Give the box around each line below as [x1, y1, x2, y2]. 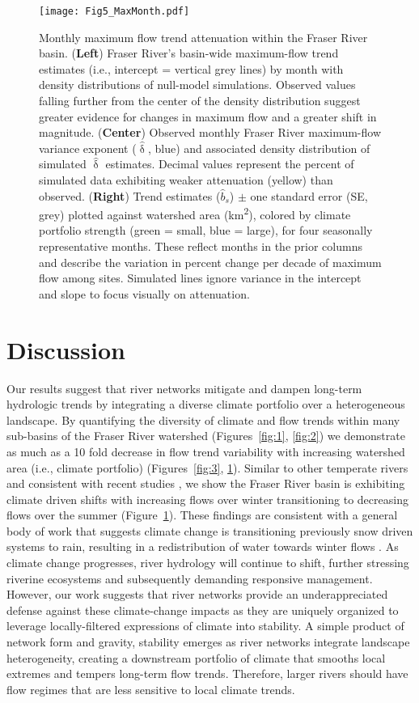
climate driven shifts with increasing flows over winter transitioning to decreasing [6, 490, 408, 507]
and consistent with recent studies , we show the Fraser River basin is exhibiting [6, 475, 405, 492]
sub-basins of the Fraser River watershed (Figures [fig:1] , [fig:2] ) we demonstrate [6, 427, 405, 444]
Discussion [6, 332, 125, 366]
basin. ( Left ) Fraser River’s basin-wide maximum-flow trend [39, 44, 339, 61]
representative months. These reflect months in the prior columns [39, 238, 362, 255]
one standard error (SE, [250, 187, 368, 204]
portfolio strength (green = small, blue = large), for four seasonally [39, 222, 373, 239]
